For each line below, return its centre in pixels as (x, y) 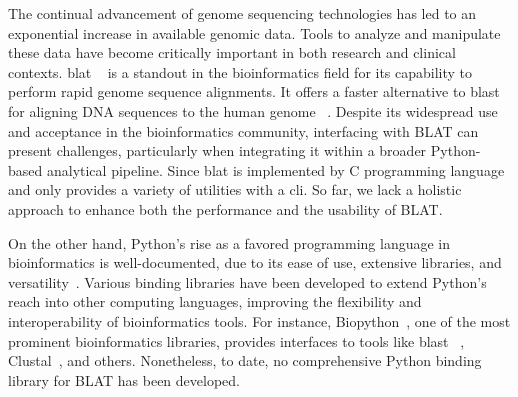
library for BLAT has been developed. (124, 379)
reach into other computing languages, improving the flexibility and (215, 301)
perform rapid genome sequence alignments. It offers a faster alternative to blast (254, 91)
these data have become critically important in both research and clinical (232, 52)
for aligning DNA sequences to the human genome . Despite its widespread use (253, 110)
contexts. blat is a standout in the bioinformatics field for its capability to (240, 71)
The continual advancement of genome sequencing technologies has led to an (242, 13)
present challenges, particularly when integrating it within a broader (217, 150)
